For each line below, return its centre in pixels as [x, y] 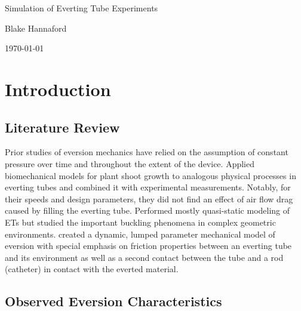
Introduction [58, 89]
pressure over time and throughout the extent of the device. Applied [130, 163]
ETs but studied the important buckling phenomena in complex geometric [140, 222]
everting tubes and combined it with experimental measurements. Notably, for [148, 187]
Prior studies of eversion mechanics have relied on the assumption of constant [147, 152]
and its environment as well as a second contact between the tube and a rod [144, 257]
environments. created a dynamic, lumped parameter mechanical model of [140, 234]
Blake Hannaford [36, 28]
